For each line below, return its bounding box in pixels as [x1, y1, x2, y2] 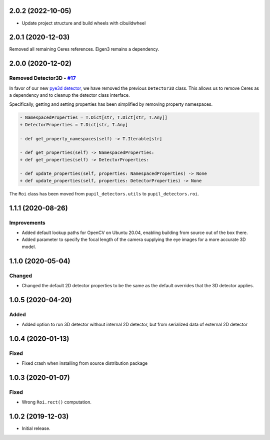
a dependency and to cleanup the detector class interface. [9, 92, 130, 98]
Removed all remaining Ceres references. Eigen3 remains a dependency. [9, 46, 159, 52]
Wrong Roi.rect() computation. [21, 399, 92, 405]
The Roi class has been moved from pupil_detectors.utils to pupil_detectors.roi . [9, 190, 199, 196]
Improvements [9, 219, 45, 226]
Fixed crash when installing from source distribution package [21, 360, 148, 366]
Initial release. [21, 425, 50, 431]
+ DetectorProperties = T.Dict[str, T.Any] [19, 122, 128, 127]
